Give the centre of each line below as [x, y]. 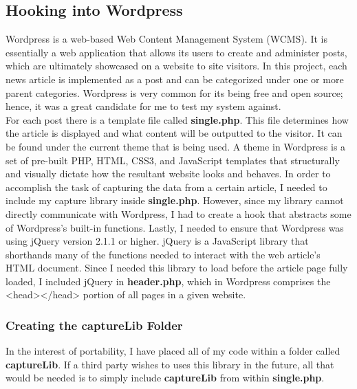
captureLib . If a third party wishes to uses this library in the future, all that [170, 364]
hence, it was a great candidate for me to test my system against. [143, 106]
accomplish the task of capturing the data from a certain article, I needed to [166, 187]
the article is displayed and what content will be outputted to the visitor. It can [174, 133]
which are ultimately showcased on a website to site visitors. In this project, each [176, 66]
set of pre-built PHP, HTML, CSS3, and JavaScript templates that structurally [173, 160]
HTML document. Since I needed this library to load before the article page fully [177, 268]
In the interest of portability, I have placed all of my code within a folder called [173, 351]
